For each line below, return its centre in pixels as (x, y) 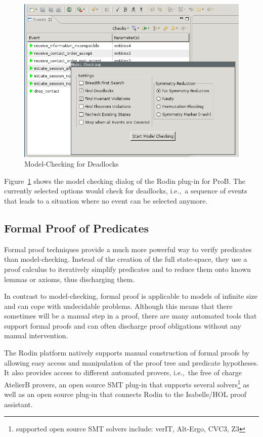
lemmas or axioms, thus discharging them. (70, 279)
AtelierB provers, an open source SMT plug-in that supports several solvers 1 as (127, 383)
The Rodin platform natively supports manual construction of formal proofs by (127, 353)
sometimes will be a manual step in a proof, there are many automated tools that (130, 316)
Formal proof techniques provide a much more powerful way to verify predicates (128, 249)
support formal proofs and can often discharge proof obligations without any (123, 325)
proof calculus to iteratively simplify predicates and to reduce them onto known (128, 269)
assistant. (18, 404)
